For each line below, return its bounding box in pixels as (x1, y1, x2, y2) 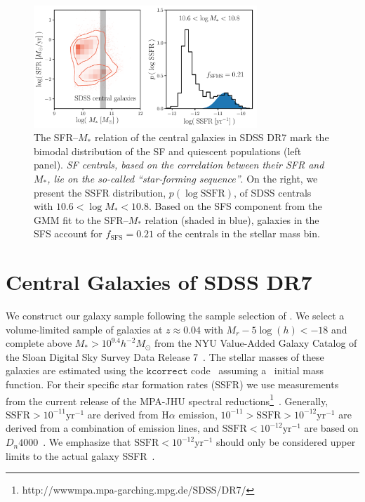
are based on (304, 421, 359, 435)
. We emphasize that (43, 435, 131, 449)
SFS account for (34, 226, 102, 241)
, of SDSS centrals (234, 185, 312, 199)
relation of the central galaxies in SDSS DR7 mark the (94, 130, 329, 145)
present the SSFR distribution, (34, 185, 166, 199)
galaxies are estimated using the (6, 363, 143, 378)
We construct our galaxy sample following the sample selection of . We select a (6, 308, 345, 323)
